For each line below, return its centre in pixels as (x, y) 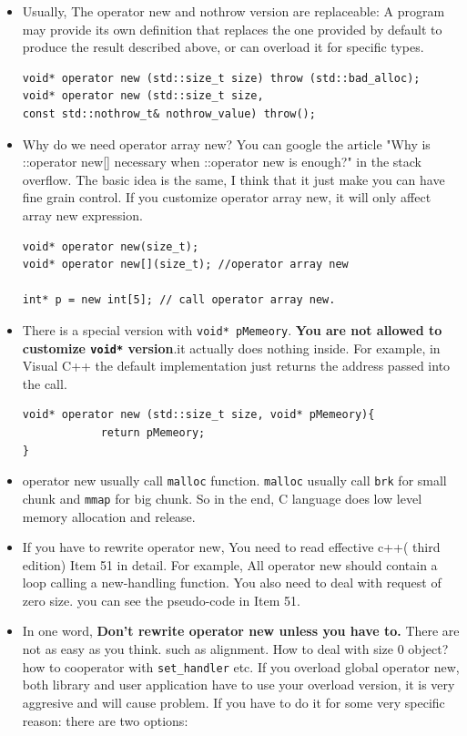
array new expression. (82, 215)
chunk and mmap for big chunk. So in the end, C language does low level (222, 498)
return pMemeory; (153, 433)
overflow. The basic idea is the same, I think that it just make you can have (233, 179)
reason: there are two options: (105, 720)
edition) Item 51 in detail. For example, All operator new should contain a (230, 564)
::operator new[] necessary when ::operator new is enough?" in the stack (222, 162)
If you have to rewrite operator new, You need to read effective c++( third (231, 547)
